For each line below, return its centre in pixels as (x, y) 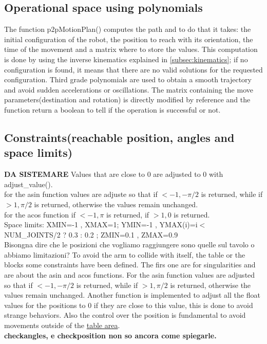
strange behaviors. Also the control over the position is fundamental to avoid (125, 315)
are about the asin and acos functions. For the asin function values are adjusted (130, 275)
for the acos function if (40, 214)
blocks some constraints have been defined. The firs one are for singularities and (130, 265)
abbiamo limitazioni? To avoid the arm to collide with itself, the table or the (125, 254)
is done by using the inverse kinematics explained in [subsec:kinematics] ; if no (126, 59)
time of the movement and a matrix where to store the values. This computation (131, 49)
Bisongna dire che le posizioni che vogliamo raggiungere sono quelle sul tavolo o (129, 245)
